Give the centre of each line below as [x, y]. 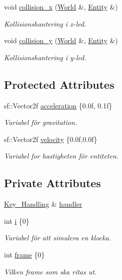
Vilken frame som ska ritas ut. [50, 271]
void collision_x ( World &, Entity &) [61, 7]
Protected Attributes [59, 84]
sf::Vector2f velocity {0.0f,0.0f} [51, 139]
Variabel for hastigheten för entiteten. [61, 156]
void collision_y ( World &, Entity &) [61, 40]
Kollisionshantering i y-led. [45, 57]
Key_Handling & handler [43, 204]
